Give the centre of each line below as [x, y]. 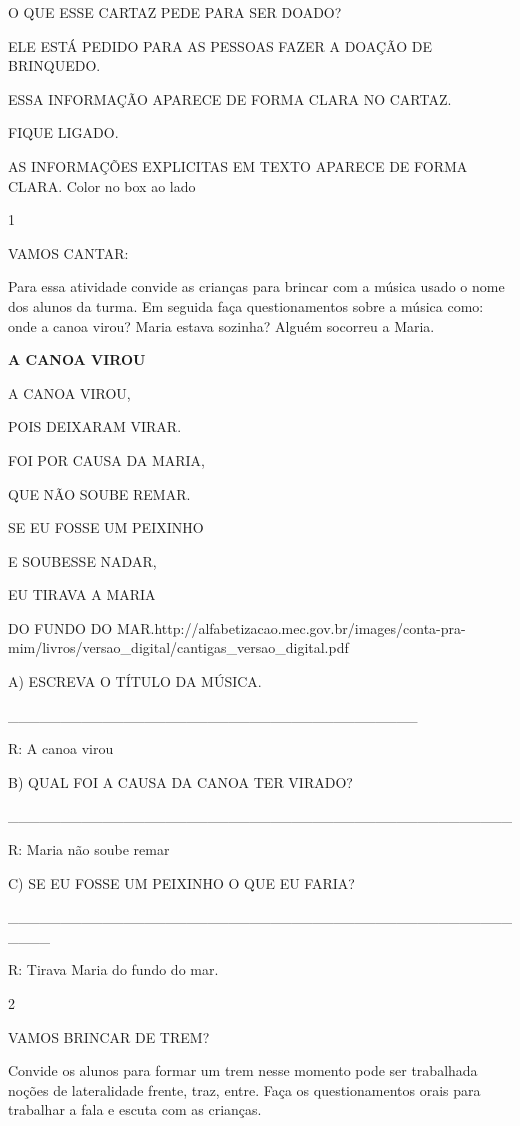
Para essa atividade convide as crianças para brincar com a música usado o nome [256, 286]
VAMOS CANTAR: [68, 252]
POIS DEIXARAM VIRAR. [95, 426]
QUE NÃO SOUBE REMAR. [99, 493]
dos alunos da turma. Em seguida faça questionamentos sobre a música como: [246, 305]
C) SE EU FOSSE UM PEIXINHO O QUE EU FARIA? [181, 882]
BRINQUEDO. [54, 65]
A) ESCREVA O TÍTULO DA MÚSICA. [135, 681]
